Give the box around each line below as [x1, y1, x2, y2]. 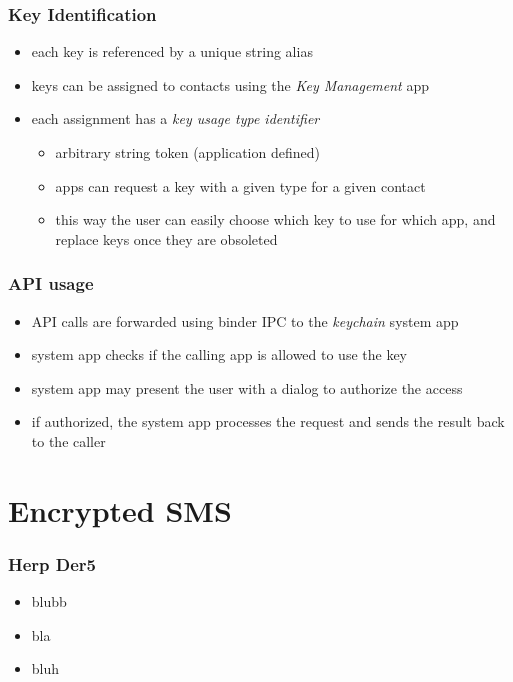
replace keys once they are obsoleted [55, 228, 278, 249]
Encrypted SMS [8, 489, 232, 530]
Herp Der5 [8, 551, 97, 576]
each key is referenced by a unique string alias [31, 41, 313, 62]
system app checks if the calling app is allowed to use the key [31, 344, 408, 365]
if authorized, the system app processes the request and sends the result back [31, 411, 505, 432]
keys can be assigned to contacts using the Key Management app [31, 74, 429, 95]
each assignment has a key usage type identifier [31, 108, 320, 129]
